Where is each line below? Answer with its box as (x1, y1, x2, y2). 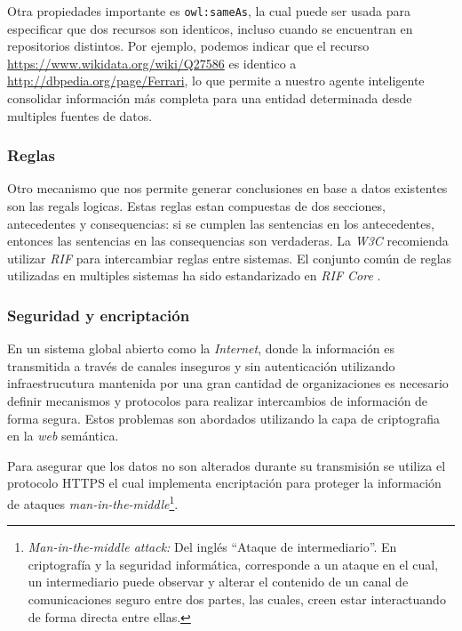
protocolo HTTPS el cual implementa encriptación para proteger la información (7, 473, 442, 492)
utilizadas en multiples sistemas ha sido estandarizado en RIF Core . (7, 266, 381, 285)
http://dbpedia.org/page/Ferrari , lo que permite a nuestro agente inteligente (7, 71, 425, 90)
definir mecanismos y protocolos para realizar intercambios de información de (7, 392, 428, 409)
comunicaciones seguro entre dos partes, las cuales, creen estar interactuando (28, 590, 446, 608)
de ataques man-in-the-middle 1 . (7, 491, 179, 513)
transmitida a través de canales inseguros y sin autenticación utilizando (7, 356, 395, 375)
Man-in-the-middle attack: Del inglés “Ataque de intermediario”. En (28, 538, 397, 556)
